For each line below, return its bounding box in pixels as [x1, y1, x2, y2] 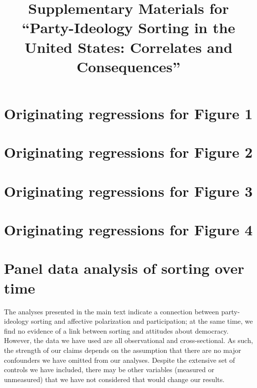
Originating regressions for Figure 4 [4, 219, 253, 240]
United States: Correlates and [24, 37, 233, 57]
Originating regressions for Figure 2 [4, 142, 253, 162]
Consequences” [76, 56, 181, 76]
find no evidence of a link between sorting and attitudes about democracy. [4, 325, 229, 336]
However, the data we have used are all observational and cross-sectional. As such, [4, 335, 253, 345]
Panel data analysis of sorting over [4, 258, 244, 278]
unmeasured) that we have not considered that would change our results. [4, 374, 225, 384]
